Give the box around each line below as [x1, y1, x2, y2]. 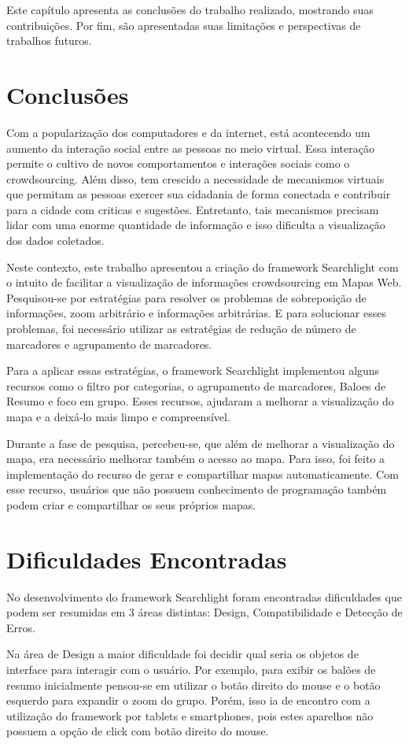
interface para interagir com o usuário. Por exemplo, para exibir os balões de [6, 661, 376, 678]
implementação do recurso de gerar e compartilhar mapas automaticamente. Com [6, 465, 399, 482]
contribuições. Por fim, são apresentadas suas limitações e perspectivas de [6, 17, 361, 33]
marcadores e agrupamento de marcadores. [6, 335, 212, 352]
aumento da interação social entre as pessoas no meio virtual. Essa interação [6, 139, 374, 156]
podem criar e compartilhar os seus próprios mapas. [6, 496, 256, 513]
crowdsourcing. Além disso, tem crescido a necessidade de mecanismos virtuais [6, 170, 385, 187]
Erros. [6, 619, 35, 635]
